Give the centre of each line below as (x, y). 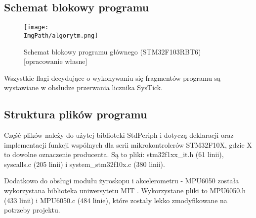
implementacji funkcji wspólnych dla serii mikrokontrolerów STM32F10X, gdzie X (128, 144)
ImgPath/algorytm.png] (61, 35)
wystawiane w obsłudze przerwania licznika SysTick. (84, 87)
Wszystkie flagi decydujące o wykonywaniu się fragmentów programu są (112, 78)
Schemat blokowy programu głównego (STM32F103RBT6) (112, 51)
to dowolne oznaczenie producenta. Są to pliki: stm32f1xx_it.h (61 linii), (114, 154)
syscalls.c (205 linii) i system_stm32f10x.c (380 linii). (85, 164)
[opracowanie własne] (56, 61)
